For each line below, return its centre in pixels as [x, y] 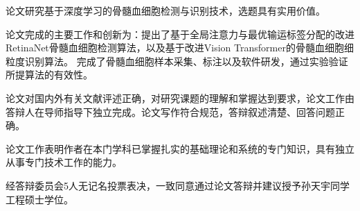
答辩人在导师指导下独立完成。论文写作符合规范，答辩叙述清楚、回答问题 [170, 111]
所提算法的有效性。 [49, 75]
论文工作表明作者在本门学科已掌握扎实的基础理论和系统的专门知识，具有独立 [180, 148]
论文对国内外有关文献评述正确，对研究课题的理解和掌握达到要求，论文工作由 [180, 98]
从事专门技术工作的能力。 [64, 162]
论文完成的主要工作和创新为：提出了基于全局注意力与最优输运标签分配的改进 [180, 34]
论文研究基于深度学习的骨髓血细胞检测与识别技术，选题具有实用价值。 [165, 10]
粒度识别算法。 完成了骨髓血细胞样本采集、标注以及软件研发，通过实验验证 [177, 61]
